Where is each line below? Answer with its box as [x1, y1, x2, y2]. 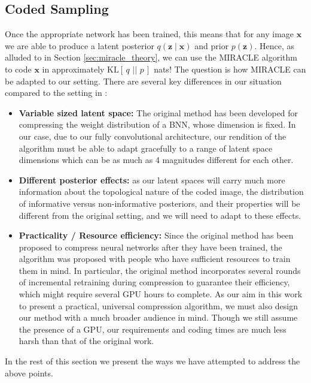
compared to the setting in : [5, 86, 108, 99]
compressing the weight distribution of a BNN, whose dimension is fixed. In [19, 118, 296, 131]
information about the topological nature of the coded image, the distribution [19, 185, 304, 198]
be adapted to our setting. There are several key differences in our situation [5, 74, 282, 87]
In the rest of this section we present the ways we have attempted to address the [5, 355, 300, 367]
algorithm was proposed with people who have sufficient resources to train [19, 252, 291, 265]
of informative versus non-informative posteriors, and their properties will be [19, 197, 300, 209]
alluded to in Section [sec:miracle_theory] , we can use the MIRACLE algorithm [5, 51, 297, 64]
